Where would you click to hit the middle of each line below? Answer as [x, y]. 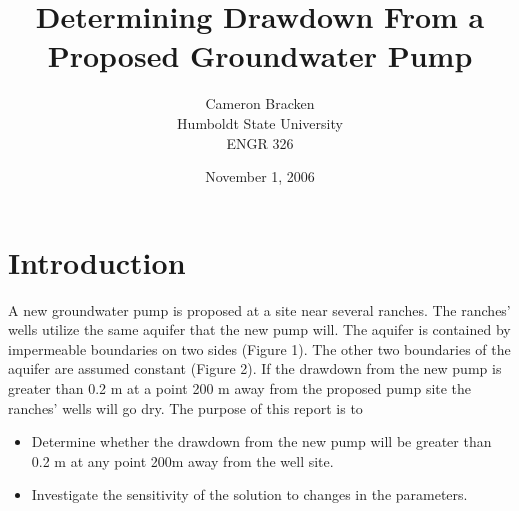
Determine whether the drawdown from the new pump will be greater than [261, 441]
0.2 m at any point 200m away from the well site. [182, 460]
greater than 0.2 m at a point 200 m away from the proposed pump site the [240, 388]
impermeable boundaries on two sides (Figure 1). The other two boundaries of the [259, 348]
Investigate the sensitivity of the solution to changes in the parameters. [249, 494]
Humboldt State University [260, 122]
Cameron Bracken [260, 103]
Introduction [97, 261]
